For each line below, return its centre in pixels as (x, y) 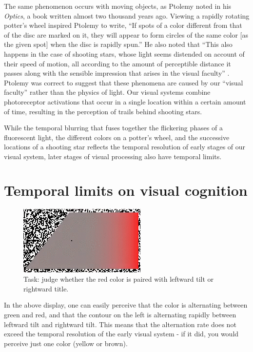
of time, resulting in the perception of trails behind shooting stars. (103, 111)
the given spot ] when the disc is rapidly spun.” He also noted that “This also (118, 44)
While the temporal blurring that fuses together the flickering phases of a (113, 128)
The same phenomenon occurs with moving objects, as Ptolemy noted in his (118, 6)
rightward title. (46, 288)
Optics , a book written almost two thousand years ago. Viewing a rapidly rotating (127, 15)
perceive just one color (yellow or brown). (66, 343)
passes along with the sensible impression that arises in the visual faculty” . (117, 73)
